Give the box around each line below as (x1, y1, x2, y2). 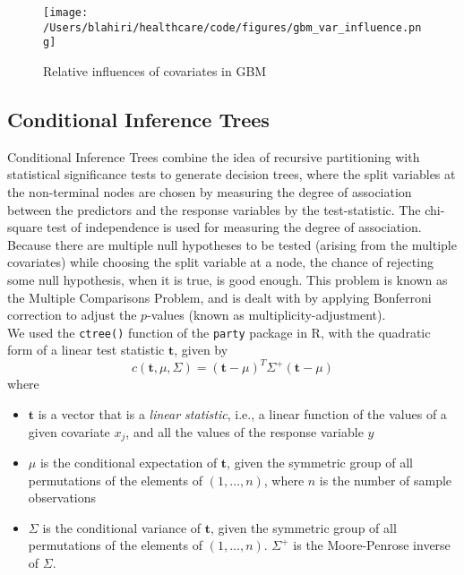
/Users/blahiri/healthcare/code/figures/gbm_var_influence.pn (43, 21, 422, 34)
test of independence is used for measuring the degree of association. (47, 218, 422, 236)
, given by (174, 340, 228, 359)
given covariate (28, 422, 110, 441)
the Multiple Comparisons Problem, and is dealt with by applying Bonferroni (7, 287, 432, 306)
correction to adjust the (7, 305, 137, 324)
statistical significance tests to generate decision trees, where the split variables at (7, 165, 456, 184)
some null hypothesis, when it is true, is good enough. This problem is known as (7, 270, 448, 288)
